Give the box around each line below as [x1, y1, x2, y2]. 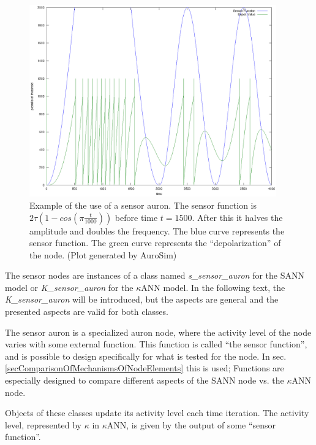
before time [115, 211, 158, 223]
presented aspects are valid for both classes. [5, 305, 168, 318]
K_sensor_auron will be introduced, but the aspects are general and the [5, 293, 279, 306]
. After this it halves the [192, 211, 283, 223]
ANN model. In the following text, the [141, 281, 285, 293]
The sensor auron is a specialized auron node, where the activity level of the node [5, 325, 312, 338]
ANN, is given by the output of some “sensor [107, 418, 276, 431]
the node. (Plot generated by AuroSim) [29, 248, 177, 261]
